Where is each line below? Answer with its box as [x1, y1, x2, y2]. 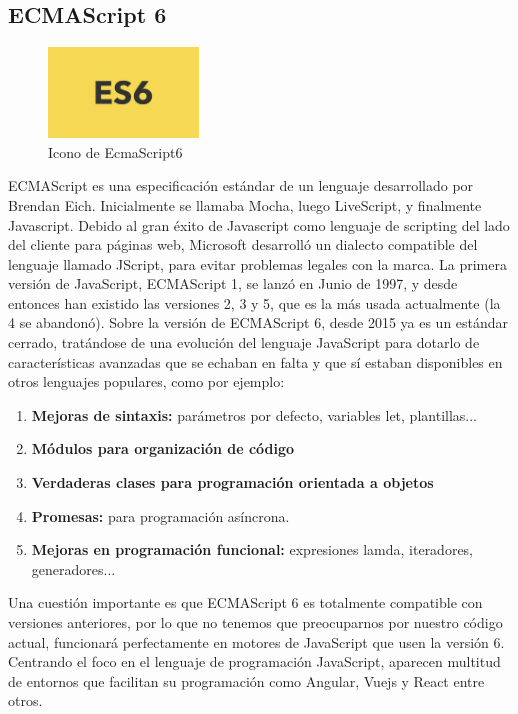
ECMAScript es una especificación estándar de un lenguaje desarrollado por [8, 175, 474, 196]
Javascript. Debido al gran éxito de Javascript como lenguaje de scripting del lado [8, 214, 510, 235]
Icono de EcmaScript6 [48, 141, 183, 162]
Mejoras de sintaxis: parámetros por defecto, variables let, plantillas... [31, 404, 477, 425]
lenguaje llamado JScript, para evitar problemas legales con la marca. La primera [8, 253, 507, 274]
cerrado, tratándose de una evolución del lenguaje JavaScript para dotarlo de [8, 332, 480, 353]
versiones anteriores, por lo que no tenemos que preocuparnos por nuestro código [8, 612, 503, 633]
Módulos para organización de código [31, 438, 295, 459]
